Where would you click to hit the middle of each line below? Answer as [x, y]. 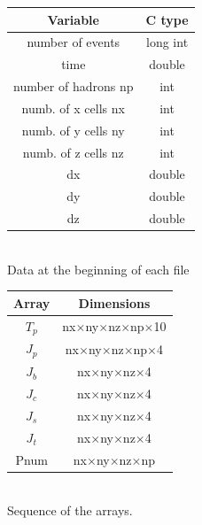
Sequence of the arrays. [70, 510]
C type [167, 19]
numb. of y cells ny [73, 130]
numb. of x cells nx [73, 108]
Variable [73, 19]
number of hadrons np [74, 86]
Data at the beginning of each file [98, 269]
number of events [74, 42]
